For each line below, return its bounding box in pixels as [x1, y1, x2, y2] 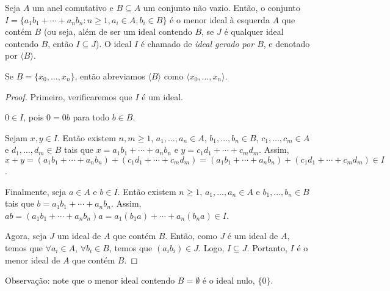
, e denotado [263, 37, 310, 50]
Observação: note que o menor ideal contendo [5, 274, 175, 287]
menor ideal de [5, 253, 60, 266]
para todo [73, 111, 109, 123]
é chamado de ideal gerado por [140, 37, 255, 50]
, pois [23, 111, 44, 123]
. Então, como [165, 229, 217, 242]
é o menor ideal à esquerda [170, 13, 270, 26]
